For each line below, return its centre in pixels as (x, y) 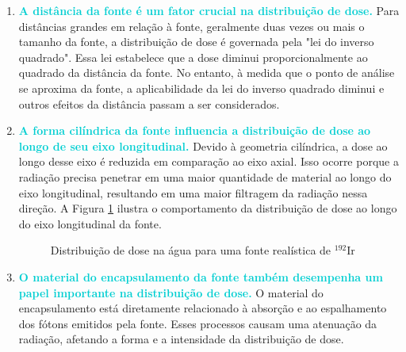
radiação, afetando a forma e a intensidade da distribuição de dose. (181, 339)
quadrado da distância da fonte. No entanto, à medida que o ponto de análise (207, 73)
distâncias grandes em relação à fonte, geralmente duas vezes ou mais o (192, 26)
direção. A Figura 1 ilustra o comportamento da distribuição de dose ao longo (208, 208)
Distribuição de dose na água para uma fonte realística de (191, 250)
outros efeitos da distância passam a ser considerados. (149, 103)
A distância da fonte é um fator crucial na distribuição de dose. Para (209, 10)
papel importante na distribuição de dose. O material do (171, 292)
